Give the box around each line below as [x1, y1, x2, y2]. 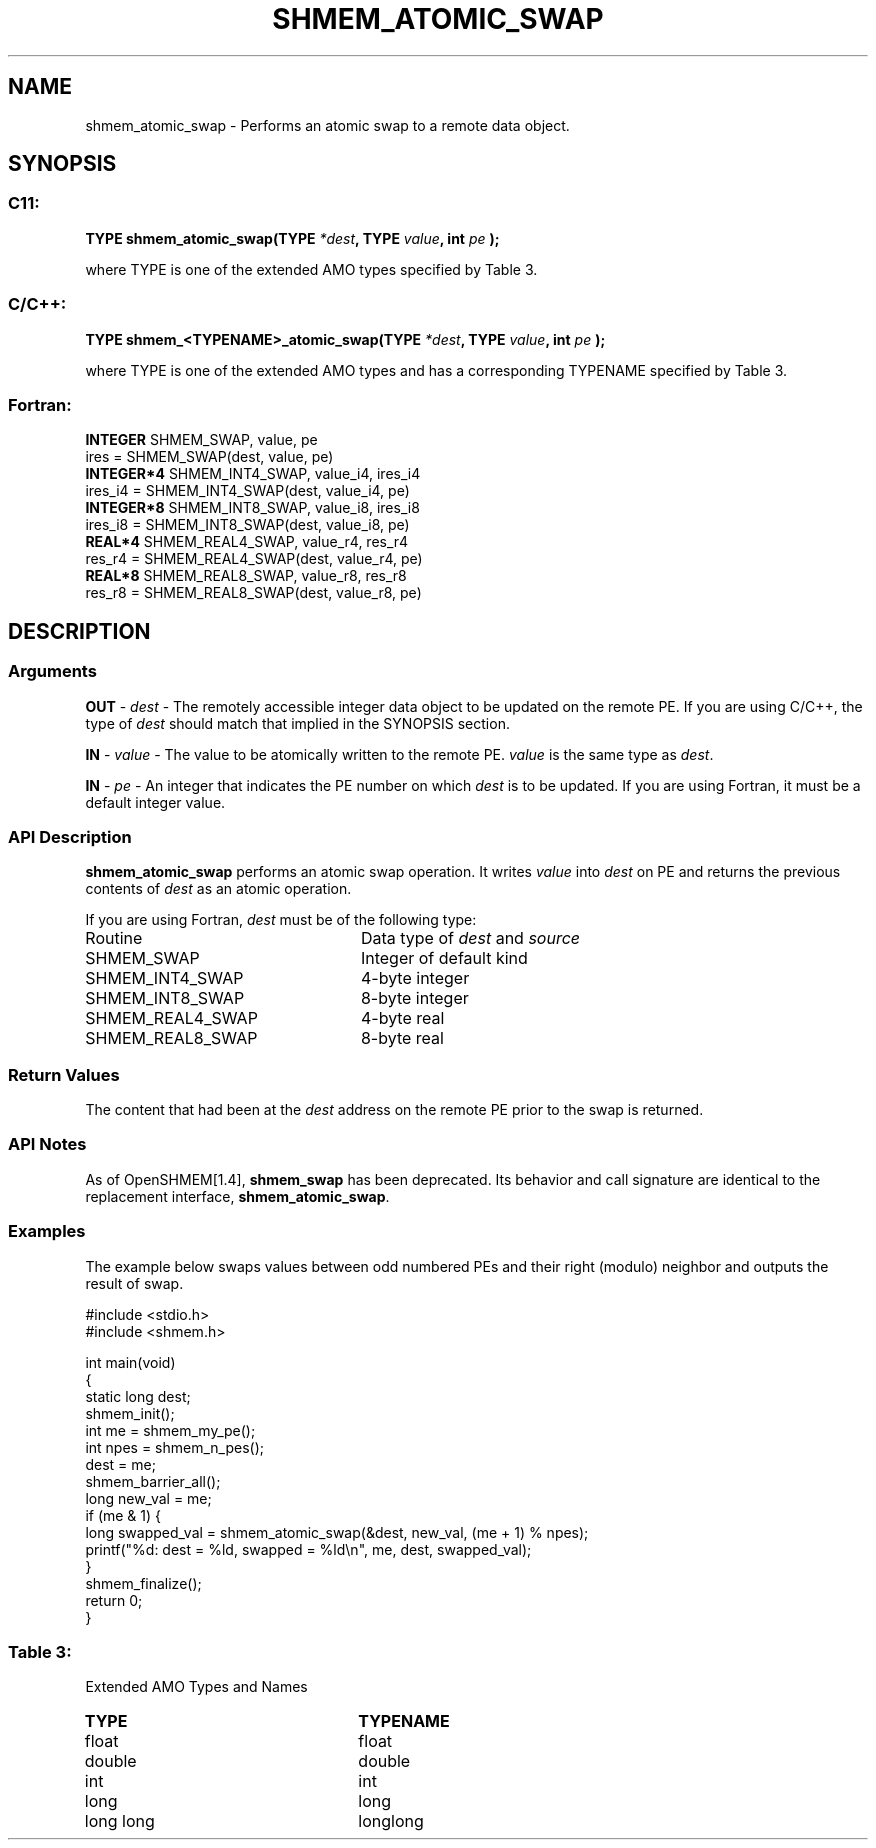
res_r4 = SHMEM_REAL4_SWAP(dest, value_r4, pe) [85, 550, 423, 568]
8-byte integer [360, 988, 469, 1009]
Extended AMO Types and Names [85, 1678, 308, 1696]
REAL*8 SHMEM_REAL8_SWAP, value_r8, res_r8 [85, 567, 407, 585]
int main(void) [85, 1353, 176, 1371]
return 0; [85, 1591, 143, 1609]
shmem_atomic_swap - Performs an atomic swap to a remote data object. [85, 116, 570, 134]
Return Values [8, 1064, 120, 1085]
